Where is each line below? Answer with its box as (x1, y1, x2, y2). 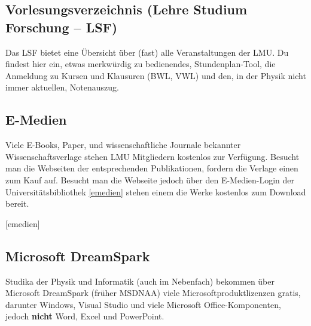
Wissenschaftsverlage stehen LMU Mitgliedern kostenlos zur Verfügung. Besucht (5, 150, 300, 162)
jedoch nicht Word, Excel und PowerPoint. (5, 310, 164, 322)
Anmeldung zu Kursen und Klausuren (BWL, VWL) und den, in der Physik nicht (5, 69, 306, 81)
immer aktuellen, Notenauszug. (5, 81, 119, 93)
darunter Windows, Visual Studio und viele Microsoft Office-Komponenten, (5, 298, 281, 310)
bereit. (5, 197, 29, 210)
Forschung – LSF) (5, 17, 118, 36)
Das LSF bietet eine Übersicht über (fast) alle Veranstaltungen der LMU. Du (5, 46, 289, 58)
